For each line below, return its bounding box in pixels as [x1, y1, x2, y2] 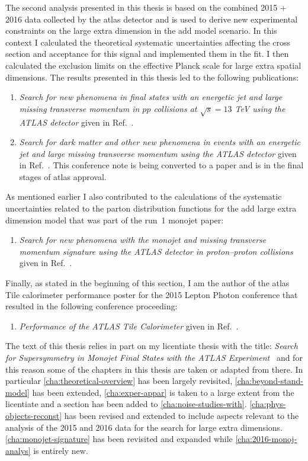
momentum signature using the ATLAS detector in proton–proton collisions [19, 245, 293, 257]
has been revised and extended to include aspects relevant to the [64, 409, 299, 421]
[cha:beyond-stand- [235, 374, 303, 387]
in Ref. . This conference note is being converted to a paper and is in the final [19, 159, 304, 171]
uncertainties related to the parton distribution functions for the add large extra [5, 202, 297, 215]
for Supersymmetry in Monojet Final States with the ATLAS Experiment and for [5, 351, 303, 364]
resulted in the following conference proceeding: [5, 300, 178, 312]
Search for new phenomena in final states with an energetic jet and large [19, 91, 283, 103]
